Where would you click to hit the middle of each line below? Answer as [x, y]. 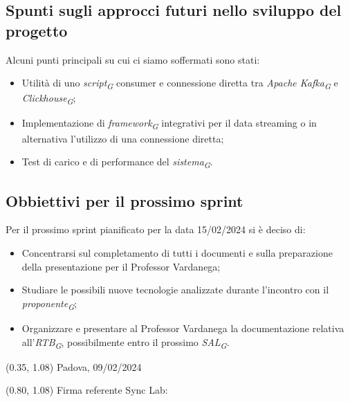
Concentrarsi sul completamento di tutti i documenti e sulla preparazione [177, 253]
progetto [37, 30]
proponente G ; [49, 304]
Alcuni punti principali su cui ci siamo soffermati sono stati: [133, 59]
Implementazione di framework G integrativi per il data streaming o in [169, 124]
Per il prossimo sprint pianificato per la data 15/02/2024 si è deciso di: [156, 229]
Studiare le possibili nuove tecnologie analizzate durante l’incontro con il [175, 290]
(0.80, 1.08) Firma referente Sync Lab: [87, 390]
